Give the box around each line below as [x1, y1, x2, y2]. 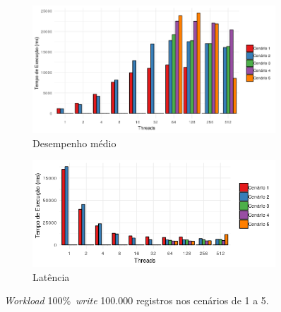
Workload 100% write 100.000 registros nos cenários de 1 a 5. [4, 293, 269, 308]
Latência [32, 269, 70, 284]
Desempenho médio [32, 135, 116, 150]
